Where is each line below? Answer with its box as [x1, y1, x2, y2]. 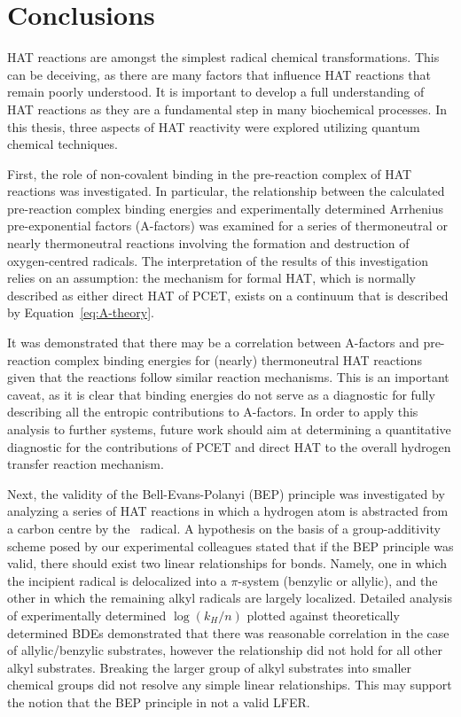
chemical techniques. [7, 135, 118, 153]
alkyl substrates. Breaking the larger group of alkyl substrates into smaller [7, 658, 412, 676]
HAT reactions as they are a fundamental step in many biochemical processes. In [7, 99, 447, 118]
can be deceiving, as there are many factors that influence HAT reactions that [7, 65, 431, 83]
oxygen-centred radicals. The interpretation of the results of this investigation [7, 251, 429, 269]
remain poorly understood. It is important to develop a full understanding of [7, 82, 425, 101]
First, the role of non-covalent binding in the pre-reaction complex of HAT [7, 164, 412, 183]
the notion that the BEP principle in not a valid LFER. [7, 692, 310, 711]
